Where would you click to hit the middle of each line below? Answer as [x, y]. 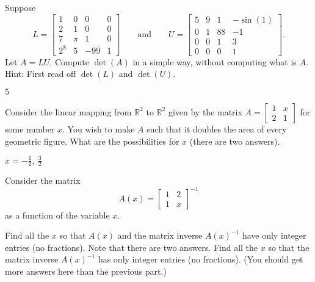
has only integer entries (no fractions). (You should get [201, 259]
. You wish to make [99, 128]
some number [30, 128]
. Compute [69, 61]
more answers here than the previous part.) [86, 271]
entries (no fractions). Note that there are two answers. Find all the [132, 247]
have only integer [274, 235]
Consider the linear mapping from [68, 111]
